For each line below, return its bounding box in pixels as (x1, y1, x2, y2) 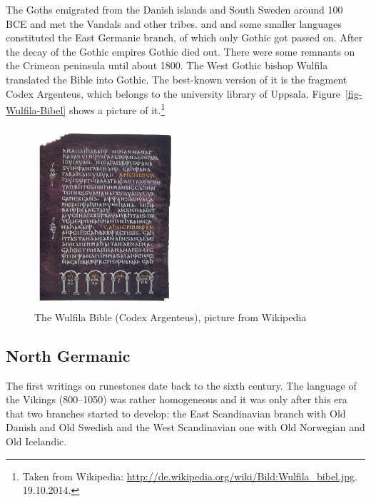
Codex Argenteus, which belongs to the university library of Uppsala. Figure (6, 86, 340, 101)
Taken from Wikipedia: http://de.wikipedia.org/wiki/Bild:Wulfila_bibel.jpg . (22, 468, 357, 483)
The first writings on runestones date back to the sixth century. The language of (6, 378, 357, 393)
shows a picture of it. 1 (68, 101, 166, 117)
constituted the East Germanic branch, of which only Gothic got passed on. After (6, 30, 363, 45)
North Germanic (6, 344, 131, 366)
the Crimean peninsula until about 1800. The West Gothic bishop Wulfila (6, 58, 328, 73)
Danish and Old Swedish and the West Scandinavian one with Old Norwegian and (6, 420, 365, 435)
